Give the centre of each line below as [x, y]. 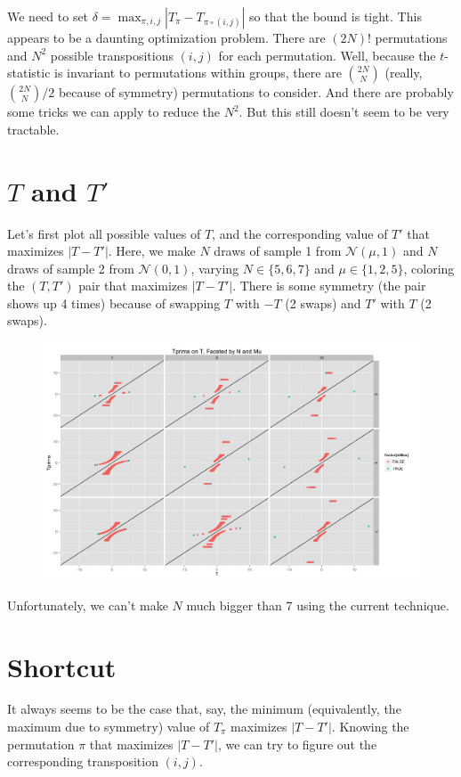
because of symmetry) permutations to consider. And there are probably [256, 92]
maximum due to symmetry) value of [109, 727]
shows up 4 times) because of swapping [114, 303]
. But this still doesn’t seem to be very [344, 112]
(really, [404, 73]
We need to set [48, 16]
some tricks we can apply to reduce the [113, 112]
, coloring [429, 268]
